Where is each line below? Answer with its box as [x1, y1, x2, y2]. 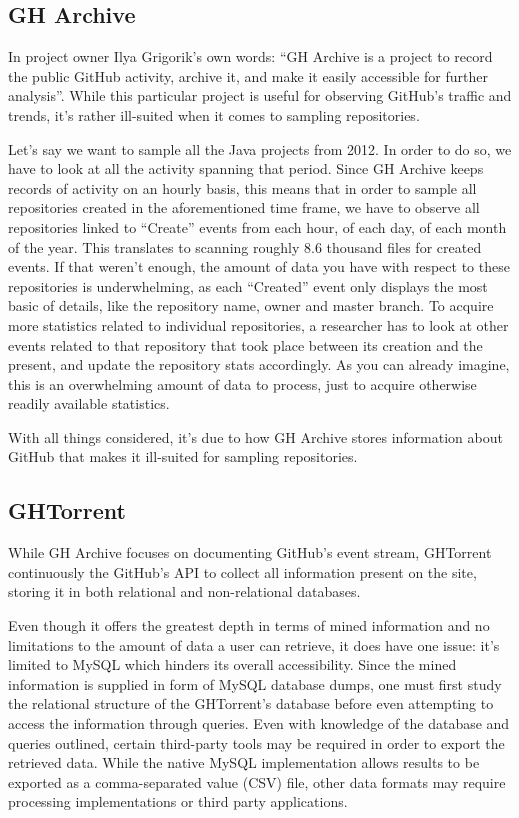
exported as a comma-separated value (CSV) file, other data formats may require [8, 771, 506, 792]
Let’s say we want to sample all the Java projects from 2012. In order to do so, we [8, 138, 512, 159]
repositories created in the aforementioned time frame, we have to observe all [8, 197, 480, 218]
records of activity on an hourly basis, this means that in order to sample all [8, 177, 477, 198]
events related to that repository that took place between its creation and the [8, 334, 483, 355]
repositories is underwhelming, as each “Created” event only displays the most [8, 275, 488, 296]
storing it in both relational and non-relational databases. [8, 581, 361, 602]
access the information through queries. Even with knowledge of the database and [8, 713, 510, 734]
